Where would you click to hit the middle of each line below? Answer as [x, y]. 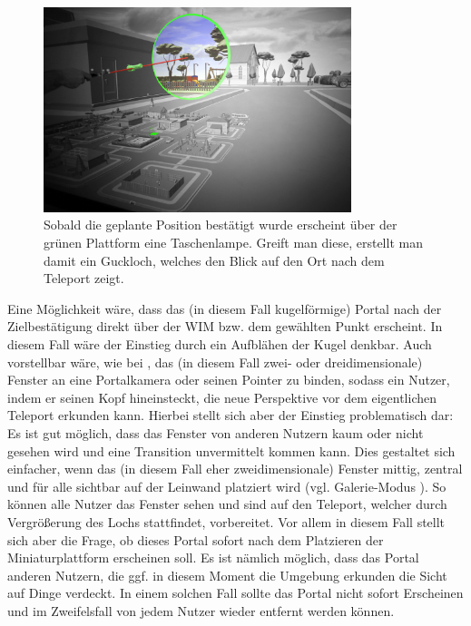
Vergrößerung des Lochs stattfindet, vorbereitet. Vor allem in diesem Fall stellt [226, 521]
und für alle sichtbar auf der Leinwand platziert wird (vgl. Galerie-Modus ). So [227, 486]
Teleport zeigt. [84, 278]
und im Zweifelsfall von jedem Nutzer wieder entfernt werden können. [201, 610]
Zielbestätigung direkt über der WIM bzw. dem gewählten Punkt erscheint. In [225, 326]
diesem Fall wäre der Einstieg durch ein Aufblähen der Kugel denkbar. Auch [220, 344]
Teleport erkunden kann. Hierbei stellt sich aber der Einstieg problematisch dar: [231, 415]
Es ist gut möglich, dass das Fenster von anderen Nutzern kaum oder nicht [216, 433]
